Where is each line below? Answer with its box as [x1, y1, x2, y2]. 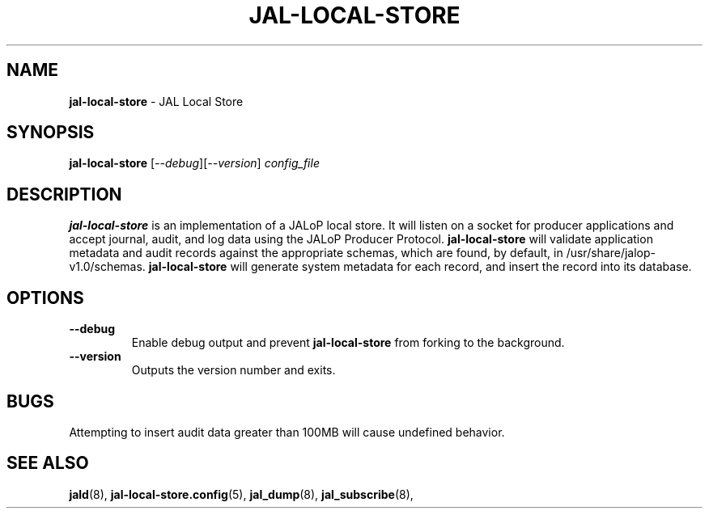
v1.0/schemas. [69, 260, 146, 274]
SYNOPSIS [6, 122, 95, 143]
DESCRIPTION [6, 184, 122, 205]
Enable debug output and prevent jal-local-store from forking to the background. [131, 336, 565, 350]
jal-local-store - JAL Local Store [69, 94, 244, 108]
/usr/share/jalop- [566, 246, 656, 260]
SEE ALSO [6, 453, 89, 474]
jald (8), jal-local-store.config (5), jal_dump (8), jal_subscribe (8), [69, 487, 414, 501]
